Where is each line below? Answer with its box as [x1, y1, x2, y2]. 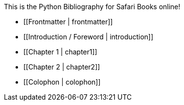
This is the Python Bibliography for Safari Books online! [4, 2, 181, 11]
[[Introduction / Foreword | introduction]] [23, 33, 153, 41]
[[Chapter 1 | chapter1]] [23, 48, 97, 56]
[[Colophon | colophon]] [23, 78, 101, 86]
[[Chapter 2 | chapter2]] [23, 63, 100, 71]
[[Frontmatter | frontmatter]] [23, 17, 113, 26]
